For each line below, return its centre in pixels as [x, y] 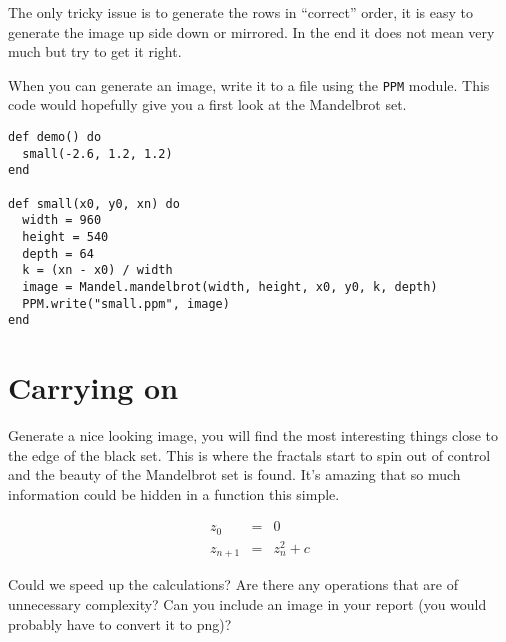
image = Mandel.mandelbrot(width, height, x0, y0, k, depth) [230, 286]
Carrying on [93, 387]
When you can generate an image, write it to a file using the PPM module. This [249, 84]
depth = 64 [58, 253]
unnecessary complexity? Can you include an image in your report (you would [247, 604]
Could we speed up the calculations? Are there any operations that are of [233, 584]
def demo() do [55, 137]
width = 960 [62, 220]
